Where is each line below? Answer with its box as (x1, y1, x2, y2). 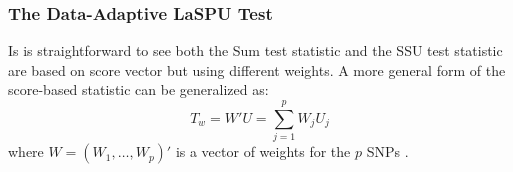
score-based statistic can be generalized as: (8, 79, 269, 100)
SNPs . (366, 141, 409, 162)
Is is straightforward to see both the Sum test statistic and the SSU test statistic (8, 40, 503, 61)
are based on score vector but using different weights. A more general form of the (8, 59, 506, 80)
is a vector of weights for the (175, 141, 351, 162)
